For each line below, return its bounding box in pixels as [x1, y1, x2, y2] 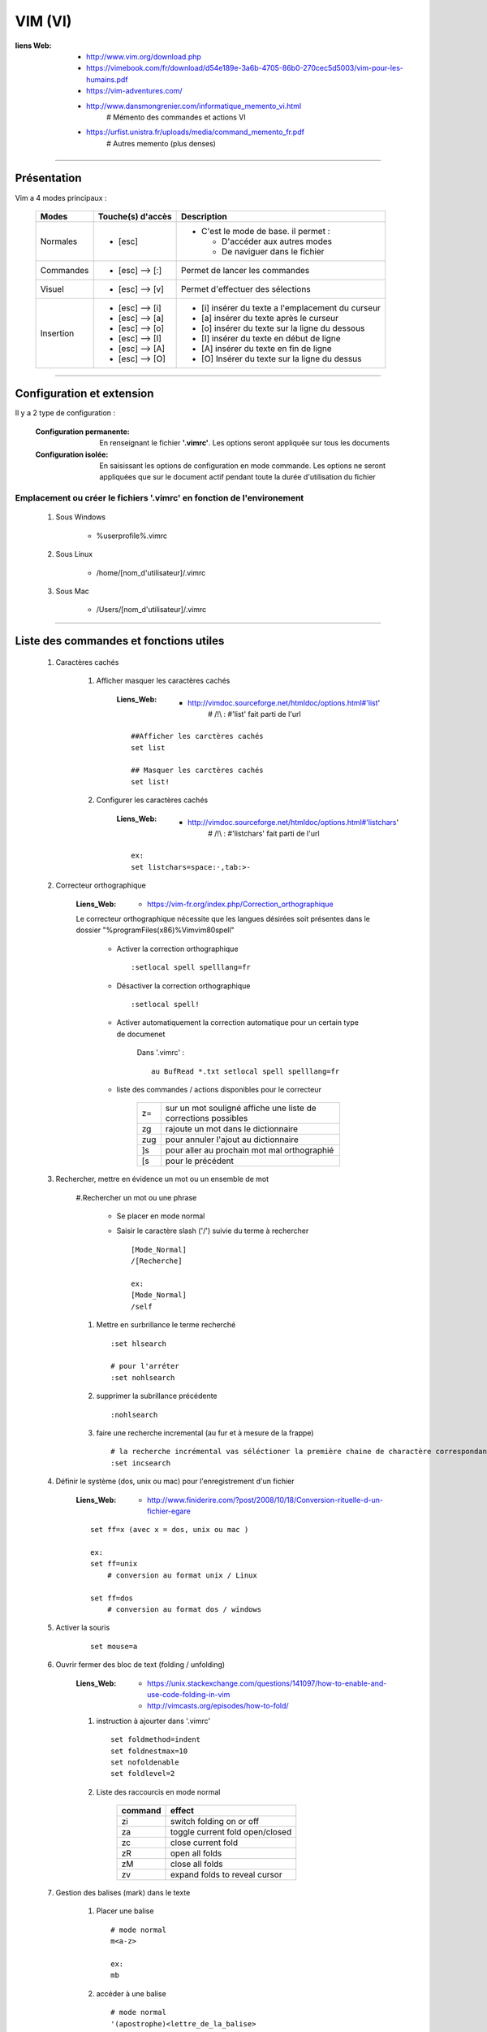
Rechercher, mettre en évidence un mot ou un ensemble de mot [55, 1174, 269, 1184]
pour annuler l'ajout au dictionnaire [165, 1134, 300, 1145]
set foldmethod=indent [110, 1735, 201, 1744]
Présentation [15, 172, 82, 185]
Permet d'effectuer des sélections [181, 283, 312, 294]
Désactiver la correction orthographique [116, 980, 251, 991]
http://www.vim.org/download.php [86, 51, 202, 61]
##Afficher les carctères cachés [131, 732, 264, 741]
